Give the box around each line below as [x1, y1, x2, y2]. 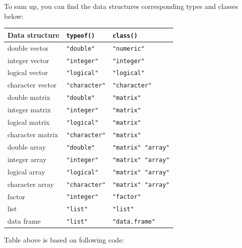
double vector [7, 42, 49, 53]
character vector [7, 80, 57, 90]
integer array [7, 154, 47, 164]
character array [7, 178, 54, 189]
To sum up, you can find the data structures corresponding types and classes [4, 1, 239, 11]
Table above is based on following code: [4, 235, 124, 245]
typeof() [66, 32, 95, 39]
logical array [7, 166, 45, 176]
